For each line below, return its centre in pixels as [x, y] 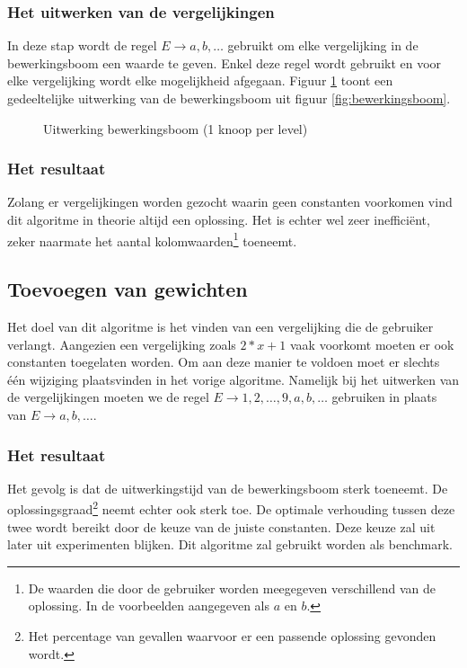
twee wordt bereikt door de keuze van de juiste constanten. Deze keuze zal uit [221, 526]
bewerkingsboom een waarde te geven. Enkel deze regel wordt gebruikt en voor [225, 62]
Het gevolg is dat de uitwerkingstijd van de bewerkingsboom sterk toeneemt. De [228, 488]
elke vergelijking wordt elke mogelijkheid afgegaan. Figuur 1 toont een [200, 80]
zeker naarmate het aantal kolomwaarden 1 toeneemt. [152, 239]
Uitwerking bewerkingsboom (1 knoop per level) [176, 128]
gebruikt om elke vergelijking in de [323, 45]
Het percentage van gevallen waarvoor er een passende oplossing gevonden [232, 636]
